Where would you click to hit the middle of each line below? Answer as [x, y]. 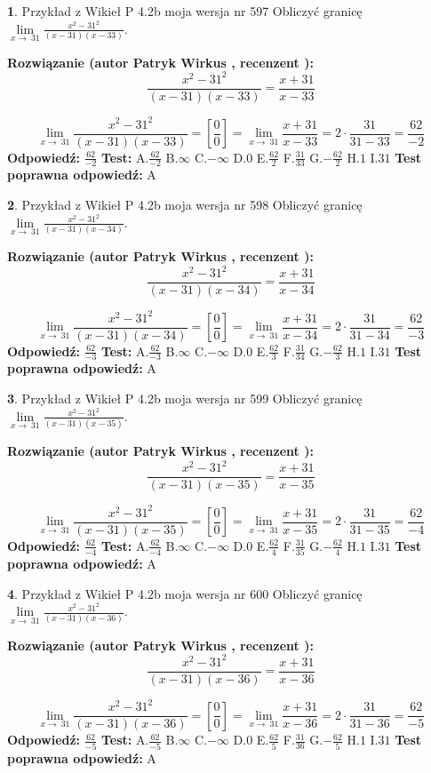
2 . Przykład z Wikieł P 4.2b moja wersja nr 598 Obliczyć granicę [185, 205]
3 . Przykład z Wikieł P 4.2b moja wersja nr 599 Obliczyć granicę [185, 398]
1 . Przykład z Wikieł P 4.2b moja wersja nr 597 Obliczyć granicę [185, 11]
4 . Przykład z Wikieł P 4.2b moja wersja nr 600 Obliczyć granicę [185, 593]
